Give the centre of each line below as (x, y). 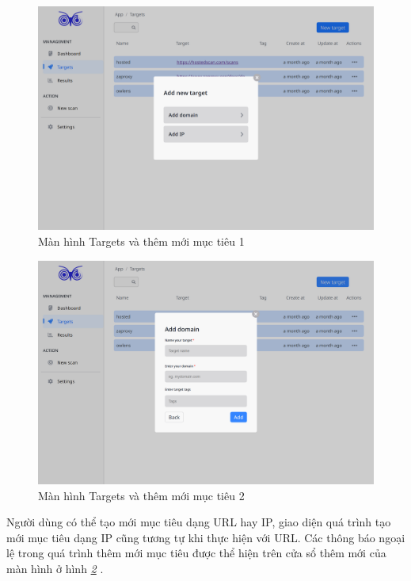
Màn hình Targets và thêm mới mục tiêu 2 (141, 495)
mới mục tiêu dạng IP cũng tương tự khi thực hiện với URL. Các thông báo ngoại (206, 537)
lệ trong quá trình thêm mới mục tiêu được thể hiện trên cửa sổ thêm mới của (196, 553)
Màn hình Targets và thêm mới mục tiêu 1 (141, 241)
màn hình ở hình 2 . (55, 568)
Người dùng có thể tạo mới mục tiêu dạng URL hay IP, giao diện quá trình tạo (199, 522)
